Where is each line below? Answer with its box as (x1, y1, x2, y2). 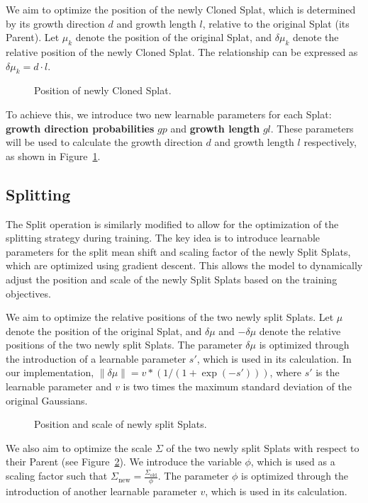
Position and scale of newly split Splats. (34, 417, 207, 431)
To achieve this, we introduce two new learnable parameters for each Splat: (6, 106, 332, 121)
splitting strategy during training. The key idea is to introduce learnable (6, 230, 320, 245)
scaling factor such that (6, 468, 108, 483)
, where (269, 365, 301, 380)
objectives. (6, 286, 51, 300)
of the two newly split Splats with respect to (166, 440, 359, 455)
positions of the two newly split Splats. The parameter (6, 337, 242, 352)
